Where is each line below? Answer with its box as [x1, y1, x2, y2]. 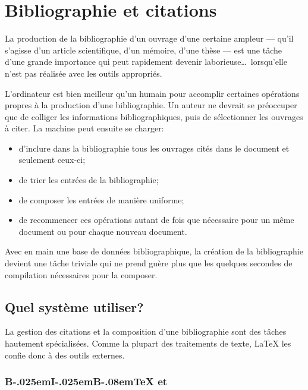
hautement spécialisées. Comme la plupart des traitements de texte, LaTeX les [5, 337, 291, 350]
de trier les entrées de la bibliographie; [18, 174, 159, 186]
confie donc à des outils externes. [5, 348, 125, 361]
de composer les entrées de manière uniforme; [18, 193, 184, 206]
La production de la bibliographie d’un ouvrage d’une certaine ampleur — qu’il [5, 32, 294, 45]
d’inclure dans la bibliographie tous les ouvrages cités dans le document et [18, 141, 290, 154]
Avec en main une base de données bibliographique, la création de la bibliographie [5, 245, 303, 257]
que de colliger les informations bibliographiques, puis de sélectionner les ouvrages [5, 110, 303, 122]
